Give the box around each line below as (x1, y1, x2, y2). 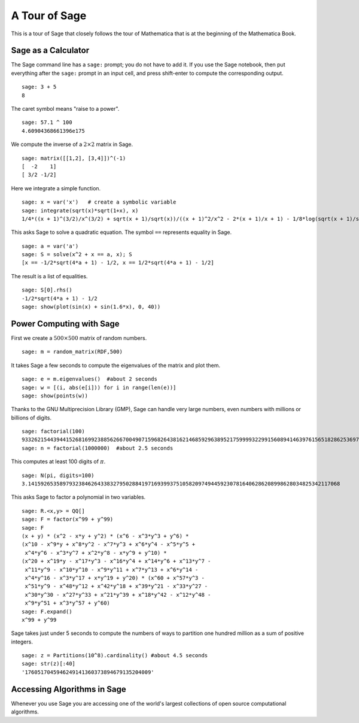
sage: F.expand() (22, 608, 72, 615)
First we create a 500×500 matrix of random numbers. (11, 334, 147, 341)
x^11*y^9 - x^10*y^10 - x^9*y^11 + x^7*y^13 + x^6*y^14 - (25, 566, 199, 573)
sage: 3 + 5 (22, 84, 57, 90)
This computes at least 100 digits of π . (11, 458, 106, 465)
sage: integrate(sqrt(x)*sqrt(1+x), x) (22, 207, 139, 214)
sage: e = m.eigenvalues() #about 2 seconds (22, 376, 158, 382)
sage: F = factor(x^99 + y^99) (22, 516, 114, 523)
